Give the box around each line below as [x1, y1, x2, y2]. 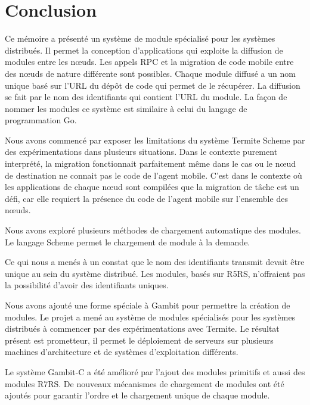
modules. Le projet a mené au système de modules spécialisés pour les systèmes [5, 310, 296, 323]
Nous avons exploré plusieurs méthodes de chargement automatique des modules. [5, 224, 301, 236]
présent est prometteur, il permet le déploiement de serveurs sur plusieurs [5, 334, 274, 346]
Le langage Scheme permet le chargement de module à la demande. [5, 235, 250, 248]
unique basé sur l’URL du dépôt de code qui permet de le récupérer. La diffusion [5, 79, 300, 91]
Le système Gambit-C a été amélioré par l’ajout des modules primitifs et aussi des [5, 365, 305, 378]
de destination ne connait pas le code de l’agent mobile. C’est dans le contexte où [5, 169, 302, 181]
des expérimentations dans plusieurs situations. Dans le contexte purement [5, 145, 278, 158]
